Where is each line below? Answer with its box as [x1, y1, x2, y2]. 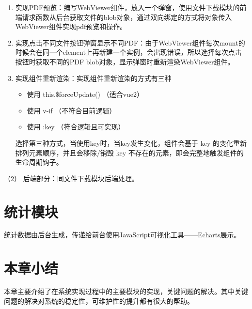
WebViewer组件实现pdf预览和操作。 [15, 21, 127, 31]
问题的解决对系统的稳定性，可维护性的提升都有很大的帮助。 [4, 295, 194, 306]
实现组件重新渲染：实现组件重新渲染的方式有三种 [15, 73, 172, 83]
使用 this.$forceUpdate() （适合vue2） [27, 89, 144, 99]
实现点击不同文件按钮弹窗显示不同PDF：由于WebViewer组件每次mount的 [15, 37, 245, 47]
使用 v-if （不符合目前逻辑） [27, 105, 116, 115]
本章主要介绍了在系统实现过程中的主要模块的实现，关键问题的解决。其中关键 [4, 286, 248, 296]
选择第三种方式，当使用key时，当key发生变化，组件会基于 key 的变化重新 [15, 138, 247, 148]
